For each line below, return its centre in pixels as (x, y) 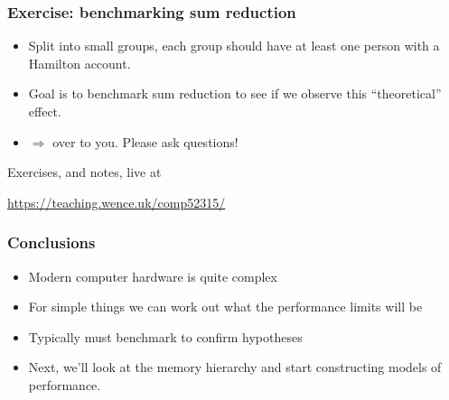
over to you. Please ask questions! (145, 141)
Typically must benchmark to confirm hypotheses (165, 336)
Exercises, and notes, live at (84, 172)
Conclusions (51, 242)
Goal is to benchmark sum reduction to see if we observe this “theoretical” (235, 93)
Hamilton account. (80, 63)
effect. (45, 111)
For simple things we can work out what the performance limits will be (225, 307)
